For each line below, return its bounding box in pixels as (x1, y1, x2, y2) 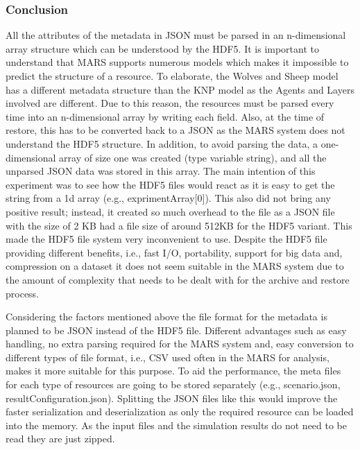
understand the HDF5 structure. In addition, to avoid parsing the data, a (6, 136, 318, 150)
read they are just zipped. (6, 431, 115, 446)
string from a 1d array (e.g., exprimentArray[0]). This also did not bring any (6, 191, 331, 205)
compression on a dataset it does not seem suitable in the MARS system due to (6, 259, 344, 273)
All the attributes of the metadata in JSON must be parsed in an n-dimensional (6, 28, 346, 42)
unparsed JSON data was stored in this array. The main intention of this (6, 164, 316, 178)
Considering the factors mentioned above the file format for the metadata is (6, 309, 327, 324)
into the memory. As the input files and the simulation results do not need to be (6, 417, 348, 432)
